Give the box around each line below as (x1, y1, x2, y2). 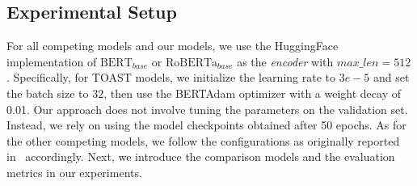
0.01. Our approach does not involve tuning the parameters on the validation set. (6, 100, 408, 117)
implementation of (6, 53, 97, 70)
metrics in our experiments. (6, 163, 142, 180)
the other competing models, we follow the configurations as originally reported (6, 132, 400, 149)
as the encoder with (237, 53, 334, 70)
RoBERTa (165, 57, 218, 69)
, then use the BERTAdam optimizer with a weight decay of (103, 84, 401, 101)
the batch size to (6, 84, 89, 101)
